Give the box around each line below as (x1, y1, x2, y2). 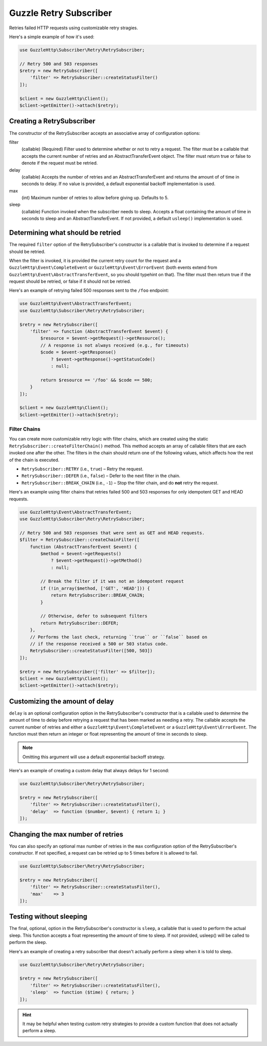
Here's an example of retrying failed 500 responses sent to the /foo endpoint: (9, 288, 169, 294)
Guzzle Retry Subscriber (9, 7, 112, 18)
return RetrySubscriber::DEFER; (40, 620, 119, 626)
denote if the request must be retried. (21, 160, 98, 166)
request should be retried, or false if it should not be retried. (9, 278, 131, 285)
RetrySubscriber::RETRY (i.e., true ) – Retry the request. (21, 466, 143, 472)
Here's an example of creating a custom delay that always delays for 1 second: (9, 768, 170, 774)
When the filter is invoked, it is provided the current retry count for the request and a (9, 257, 181, 263)
